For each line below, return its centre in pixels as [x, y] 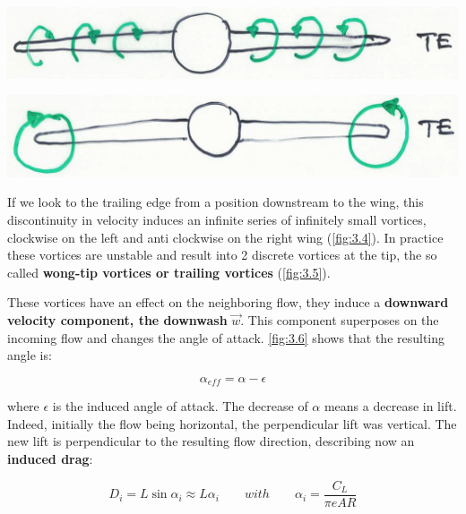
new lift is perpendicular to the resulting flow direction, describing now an [211, 441]
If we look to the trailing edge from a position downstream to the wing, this [216, 202]
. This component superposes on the [340, 320]
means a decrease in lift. [390, 406]
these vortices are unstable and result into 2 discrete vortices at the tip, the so [222, 255]
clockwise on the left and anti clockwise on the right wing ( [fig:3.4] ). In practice [225, 237]
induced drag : [50, 459]
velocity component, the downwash [117, 320]
